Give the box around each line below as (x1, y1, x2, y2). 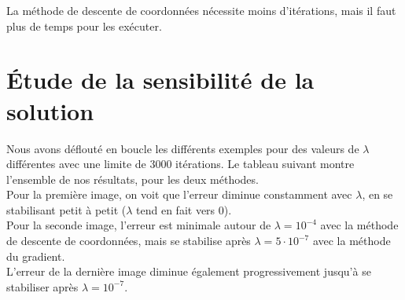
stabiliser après (6, 278, 79, 295)
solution (6, 94, 94, 126)
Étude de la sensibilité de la (6, 64, 315, 96)
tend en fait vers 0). (136, 201, 232, 218)
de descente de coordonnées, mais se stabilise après (6, 232, 251, 249)
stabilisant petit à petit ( (6, 201, 127, 218)
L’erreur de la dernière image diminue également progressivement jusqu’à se (6, 263, 371, 280)
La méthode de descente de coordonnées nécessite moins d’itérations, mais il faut (6, 2, 396, 18)
